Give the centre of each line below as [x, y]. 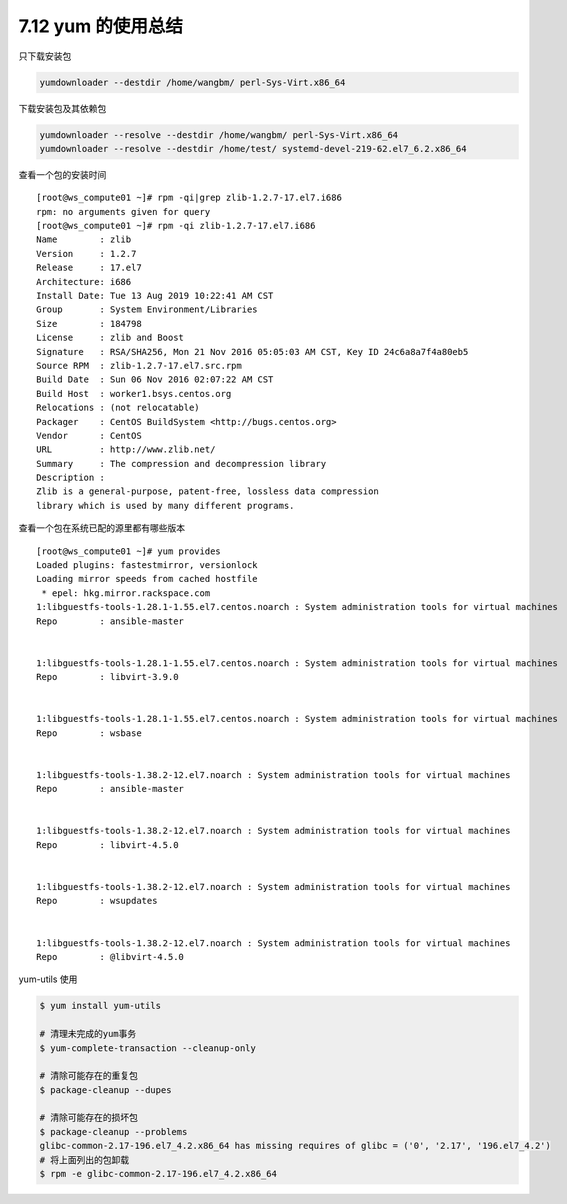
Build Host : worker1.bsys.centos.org [134, 393]
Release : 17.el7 [89, 268]
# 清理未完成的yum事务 [88, 1034]
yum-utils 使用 [48, 979]
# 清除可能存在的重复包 [89, 1076]
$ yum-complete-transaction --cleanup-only [148, 1048]
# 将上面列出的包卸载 [84, 1159]
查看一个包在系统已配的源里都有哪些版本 [101, 528]
